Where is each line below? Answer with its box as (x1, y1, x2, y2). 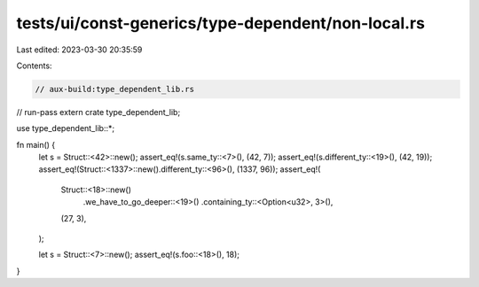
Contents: (16, 60, 52, 71)
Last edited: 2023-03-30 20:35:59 (16, 44, 143, 55)
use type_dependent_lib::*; (16, 123, 115, 134)
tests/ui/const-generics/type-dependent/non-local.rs (16, 13, 426, 33)
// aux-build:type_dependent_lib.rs (35, 84, 195, 94)
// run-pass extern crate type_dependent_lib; (16, 106, 181, 117)
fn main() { (16, 139, 56, 150)
